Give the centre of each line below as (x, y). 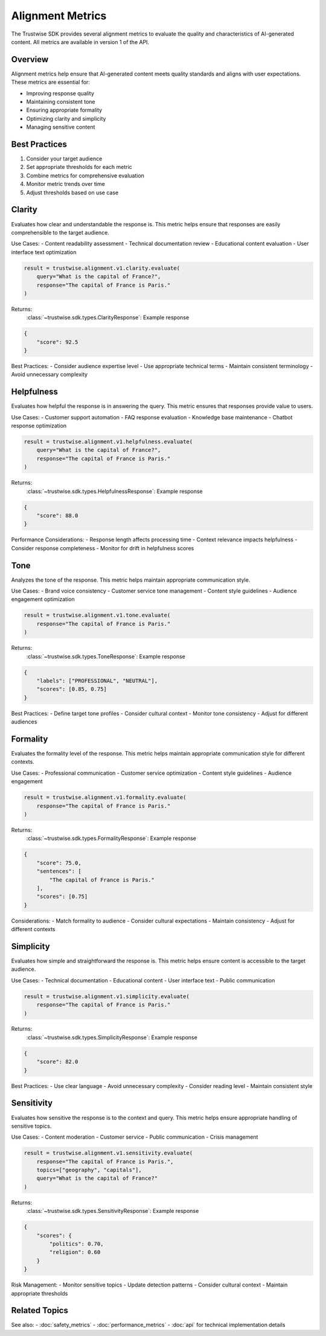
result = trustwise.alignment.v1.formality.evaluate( (105, 797)
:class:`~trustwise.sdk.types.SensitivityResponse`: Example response (113, 1211)
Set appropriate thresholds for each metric (79, 167)
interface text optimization (44, 252)
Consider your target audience (64, 159)
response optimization (39, 426)
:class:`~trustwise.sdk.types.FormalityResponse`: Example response (111, 838)
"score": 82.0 (57, 1062)
